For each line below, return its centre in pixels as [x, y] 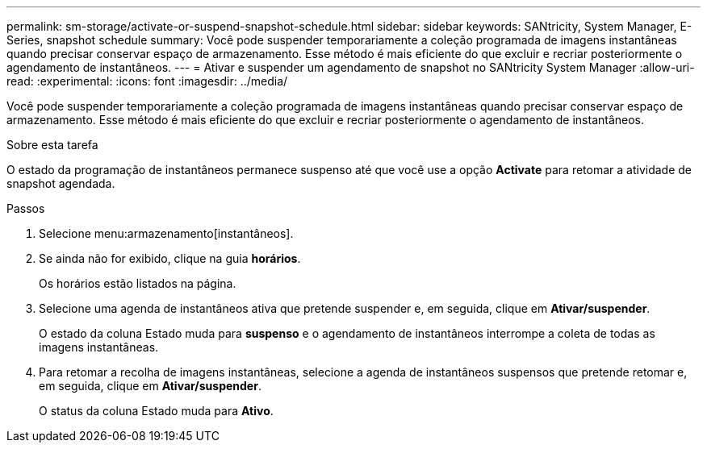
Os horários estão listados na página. [138, 283]
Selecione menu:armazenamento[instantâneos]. [166, 233]
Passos [26, 208]
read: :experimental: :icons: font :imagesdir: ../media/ [147, 81]
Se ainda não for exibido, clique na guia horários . [170, 258]
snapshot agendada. [61, 183]
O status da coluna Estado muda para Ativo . [156, 411]
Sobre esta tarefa [52, 145]
